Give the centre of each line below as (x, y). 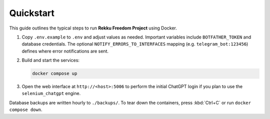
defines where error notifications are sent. (65, 51)
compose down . (26, 109)
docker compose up (55, 73)
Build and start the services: (51, 60)
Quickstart (32, 13)
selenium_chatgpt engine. (51, 93)
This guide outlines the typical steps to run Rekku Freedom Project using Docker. (93, 28)
